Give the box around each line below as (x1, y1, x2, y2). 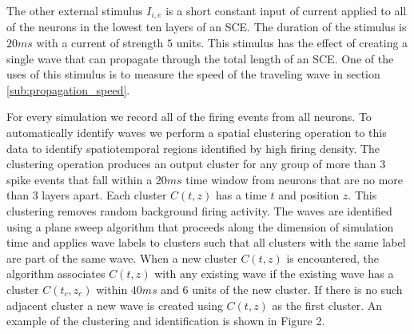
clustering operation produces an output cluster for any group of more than (6, 155, 376, 172)
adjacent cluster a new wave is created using (6, 296, 223, 313)
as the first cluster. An (272, 296, 383, 313)
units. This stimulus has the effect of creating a (176, 34, 408, 51)
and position (278, 187, 340, 203)
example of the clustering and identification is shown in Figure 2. (6, 312, 325, 329)
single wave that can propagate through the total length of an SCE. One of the (6, 50, 394, 66)
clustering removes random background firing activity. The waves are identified (6, 202, 392, 219)
